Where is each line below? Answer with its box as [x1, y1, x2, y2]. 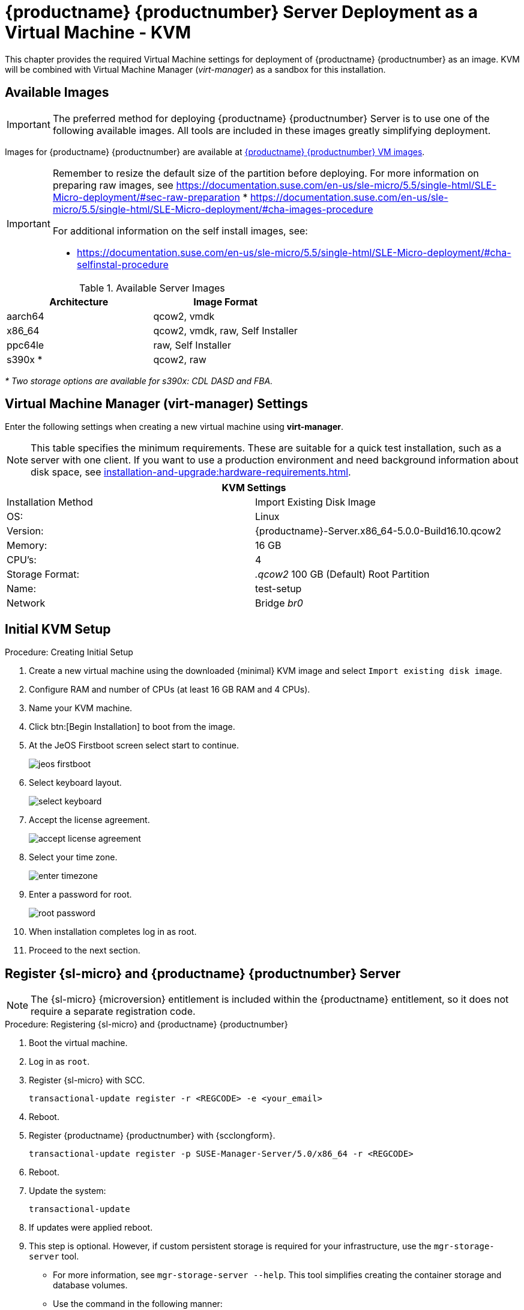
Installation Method [7, 496, 93, 509]
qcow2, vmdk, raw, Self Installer [153, 324, 298, 337]
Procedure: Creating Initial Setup [5, 647, 133, 658]
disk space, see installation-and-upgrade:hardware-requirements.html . [31, 466, 351, 479]
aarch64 [7, 310, 44, 322]
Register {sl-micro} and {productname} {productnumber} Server [5, 966, 401, 981]
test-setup [255, 583, 302, 595]
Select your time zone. [29, 852, 118, 863]
